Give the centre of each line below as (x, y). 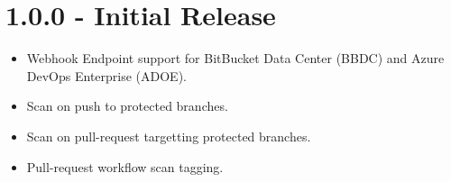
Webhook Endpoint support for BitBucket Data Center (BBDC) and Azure (235, 58)
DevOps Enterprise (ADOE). (106, 75)
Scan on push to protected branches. (127, 106)
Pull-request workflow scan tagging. (125, 166)
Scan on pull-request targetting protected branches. (169, 136)
